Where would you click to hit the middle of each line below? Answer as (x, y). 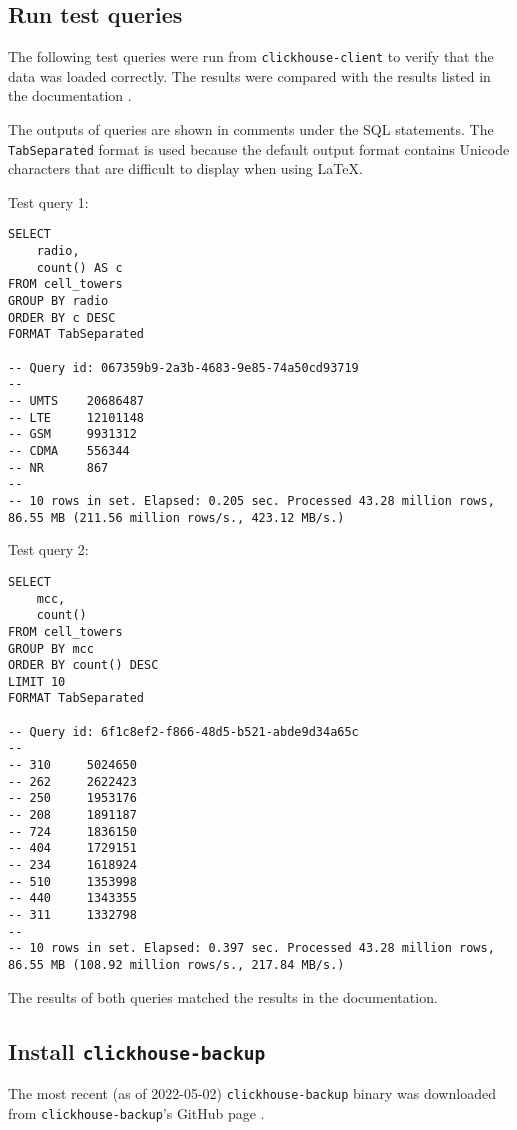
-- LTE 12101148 (76, 417)
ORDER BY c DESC (62, 317)
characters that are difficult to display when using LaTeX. (185, 168)
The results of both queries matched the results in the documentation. (223, 996)
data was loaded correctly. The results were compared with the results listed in (249, 75)
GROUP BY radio (58, 301)
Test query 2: (48, 549)
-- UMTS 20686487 (76, 401)
